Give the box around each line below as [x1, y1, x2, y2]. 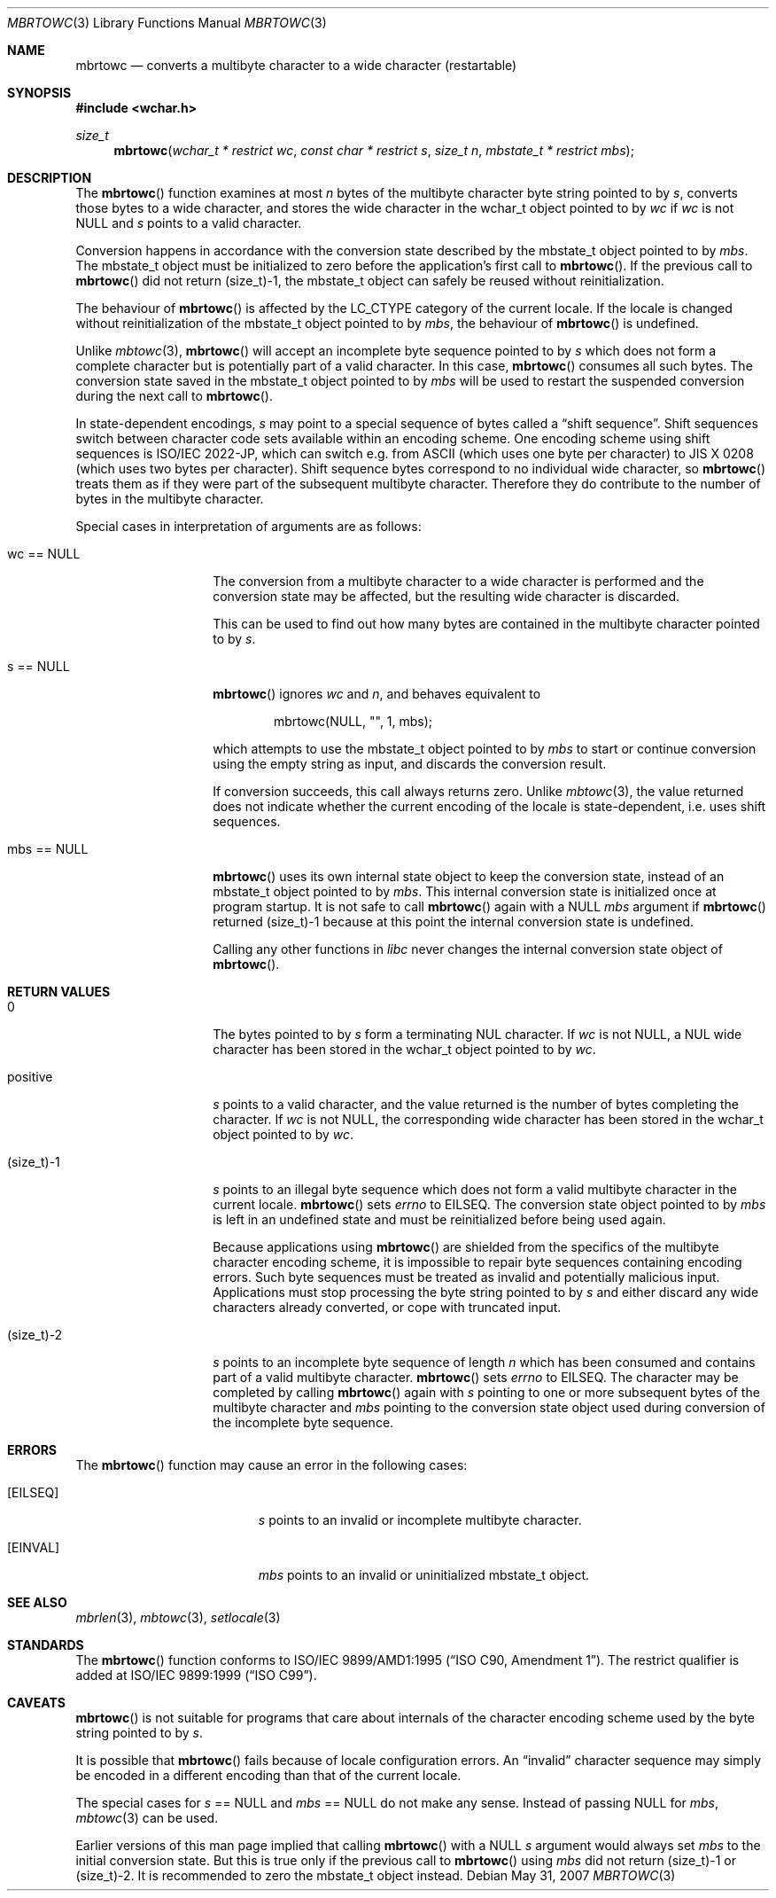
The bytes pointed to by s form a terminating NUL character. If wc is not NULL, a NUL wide [213, 1027, 742, 1042]
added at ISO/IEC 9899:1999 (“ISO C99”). [75, 1668, 317, 1683]
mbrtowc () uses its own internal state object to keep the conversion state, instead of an [213, 869, 725, 884]
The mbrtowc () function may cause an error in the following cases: [75, 1457, 468, 1472]
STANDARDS [7, 1637, 84, 1652]
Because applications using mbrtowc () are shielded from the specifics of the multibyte [213, 1239, 719, 1254]
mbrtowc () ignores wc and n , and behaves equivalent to [213, 686, 541, 701]
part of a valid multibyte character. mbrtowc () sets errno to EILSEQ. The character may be [213, 1370, 739, 1385]
